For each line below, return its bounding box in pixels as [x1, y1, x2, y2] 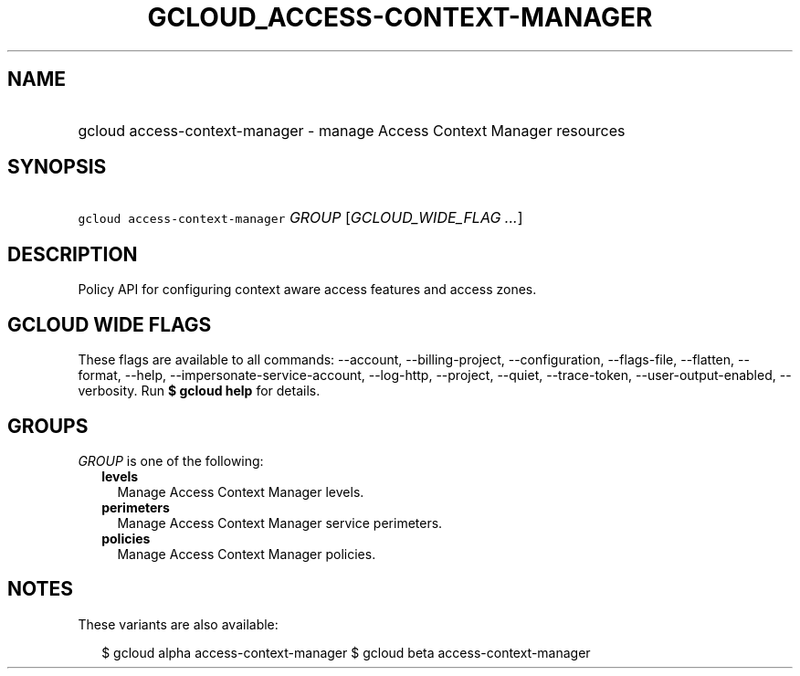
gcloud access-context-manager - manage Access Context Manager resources [78, 121, 626, 140]
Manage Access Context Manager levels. [117, 483, 364, 500]
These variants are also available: [78, 616, 279, 632]
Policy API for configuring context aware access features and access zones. [78, 281, 537, 298]
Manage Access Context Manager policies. [117, 545, 376, 562]
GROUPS [7, 414, 89, 438]
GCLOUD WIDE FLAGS [7, 312, 212, 336]
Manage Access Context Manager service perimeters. [117, 514, 443, 531]
